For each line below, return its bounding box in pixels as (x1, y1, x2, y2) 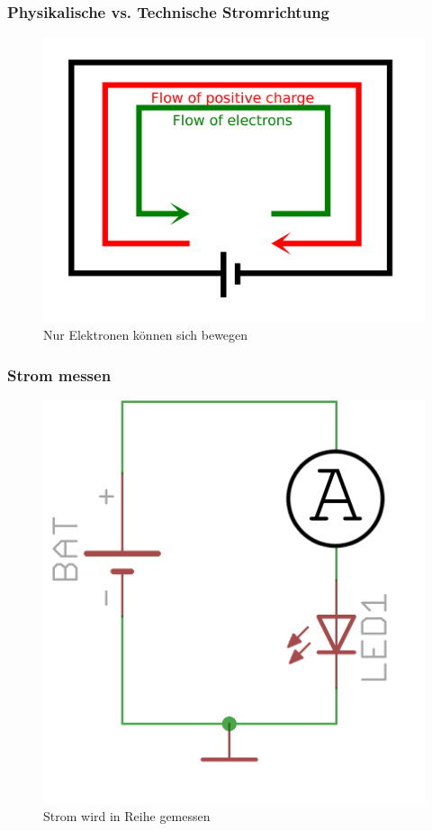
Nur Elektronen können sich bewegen (43, 325, 248, 344)
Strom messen (7, 363, 112, 386)
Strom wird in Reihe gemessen (43, 807, 211, 826)
